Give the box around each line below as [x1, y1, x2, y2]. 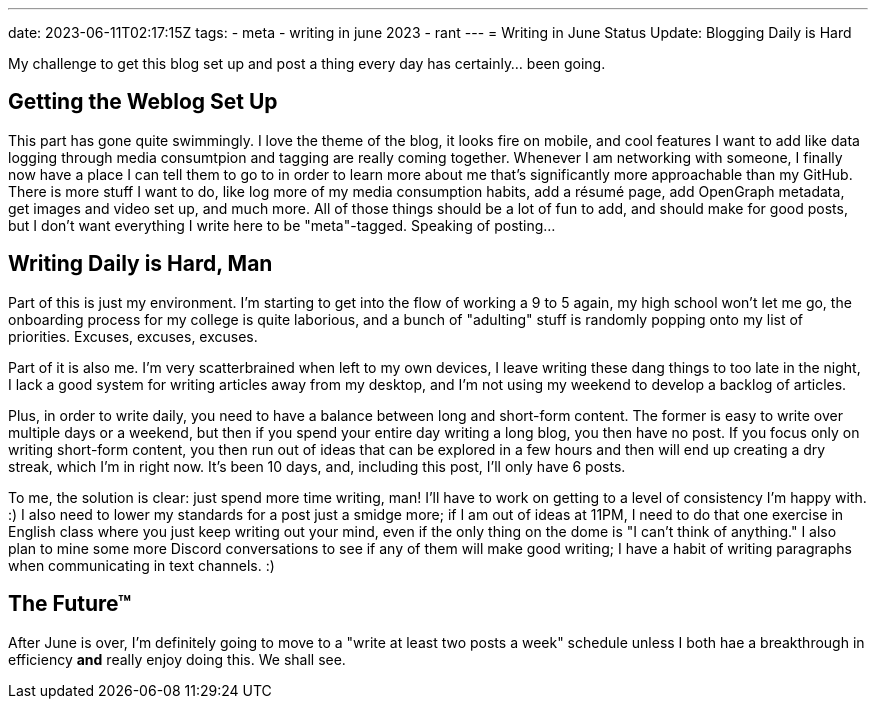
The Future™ [8, 591, 132, 617]
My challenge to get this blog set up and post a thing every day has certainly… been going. [8, 55, 606, 72]
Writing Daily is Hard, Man [8, 251, 273, 277]
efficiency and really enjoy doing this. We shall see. [8, 650, 346, 668]
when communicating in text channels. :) [8, 556, 275, 574]
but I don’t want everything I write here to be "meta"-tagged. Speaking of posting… [8, 216, 556, 234]
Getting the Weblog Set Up [8, 89, 278, 115]
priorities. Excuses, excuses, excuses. [8, 327, 258, 345]
